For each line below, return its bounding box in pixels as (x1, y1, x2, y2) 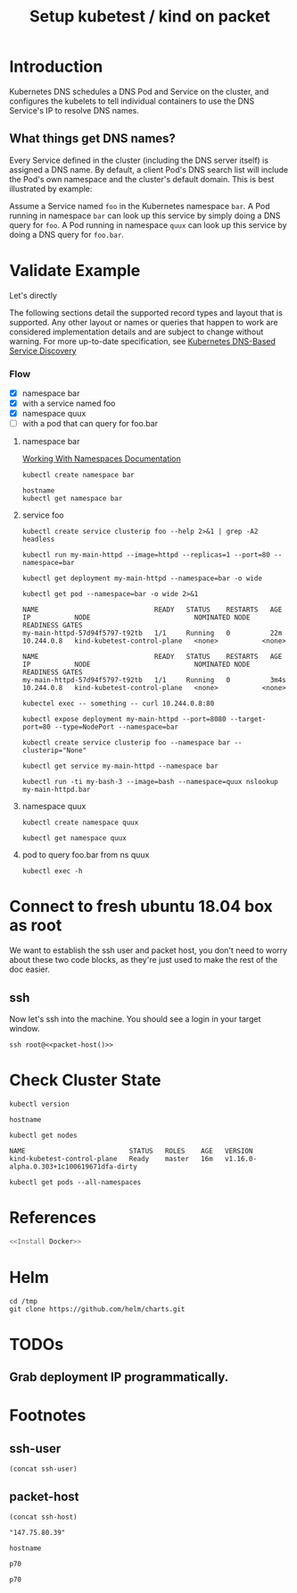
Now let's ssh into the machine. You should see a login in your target (9, 1013, 261, 1024)
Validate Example (9, 260, 141, 281)
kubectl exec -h (21, 867, 83, 876)
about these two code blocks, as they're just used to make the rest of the (9, 955, 278, 965)
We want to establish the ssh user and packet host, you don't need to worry (9, 945, 288, 956)
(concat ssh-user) (9, 1464, 78, 1474)
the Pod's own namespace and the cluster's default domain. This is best (9, 173, 275, 184)
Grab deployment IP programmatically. (9, 1370, 229, 1385)
